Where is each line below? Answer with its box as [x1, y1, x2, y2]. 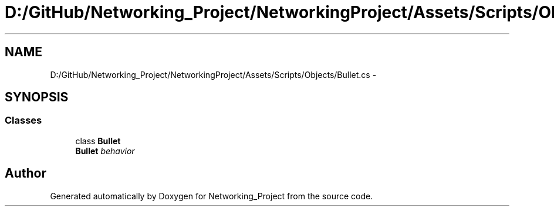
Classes [5, 114, 42, 127]
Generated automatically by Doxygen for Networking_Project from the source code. [50, 190, 373, 201]
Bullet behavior [75, 145, 135, 156]
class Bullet [75, 135, 121, 146]
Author [5, 166, 46, 181]
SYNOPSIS [5, 90, 69, 105]
